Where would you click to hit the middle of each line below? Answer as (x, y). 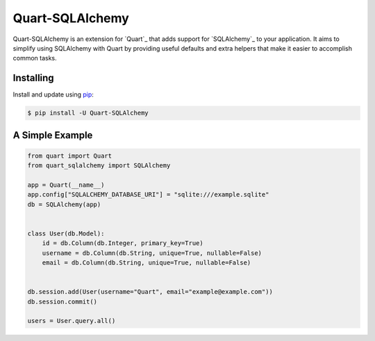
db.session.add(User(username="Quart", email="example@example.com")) (150, 292)
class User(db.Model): (66, 233)
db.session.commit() (62, 301)
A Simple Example (53, 135)
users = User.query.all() (72, 321)
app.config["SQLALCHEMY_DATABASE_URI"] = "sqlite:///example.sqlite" (148, 195)
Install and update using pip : (53, 94)
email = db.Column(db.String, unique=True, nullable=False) (147, 263)
